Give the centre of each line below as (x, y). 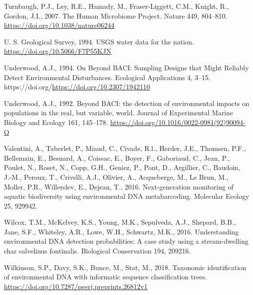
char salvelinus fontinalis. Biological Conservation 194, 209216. (97, 251)
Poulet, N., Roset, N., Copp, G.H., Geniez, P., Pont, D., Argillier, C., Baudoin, (122, 167)
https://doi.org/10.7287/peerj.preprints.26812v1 (76, 286)
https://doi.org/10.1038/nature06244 (59, 25)
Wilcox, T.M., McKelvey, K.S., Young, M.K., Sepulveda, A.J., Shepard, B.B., (120, 222)
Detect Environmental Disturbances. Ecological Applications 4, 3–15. (107, 77)
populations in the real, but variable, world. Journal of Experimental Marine (119, 113)
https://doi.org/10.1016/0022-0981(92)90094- (178, 122)
